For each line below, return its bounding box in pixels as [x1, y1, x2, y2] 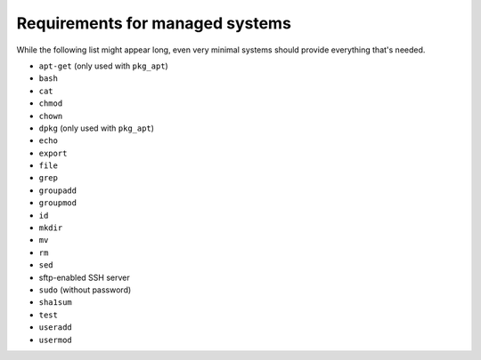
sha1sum [38, 298, 73, 308]
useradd [38, 323, 73, 332]
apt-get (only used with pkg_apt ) [38, 60, 168, 71]
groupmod [38, 198, 77, 208]
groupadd [38, 185, 77, 196]
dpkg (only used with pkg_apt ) [38, 123, 155, 133]
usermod [38, 334, 73, 345]
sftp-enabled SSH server [38, 272, 130, 283]
